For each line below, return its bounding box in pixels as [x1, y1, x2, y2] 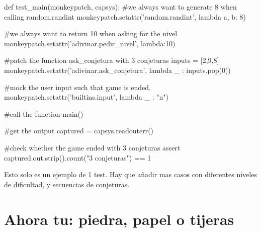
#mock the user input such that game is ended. [4, 82, 151, 92]
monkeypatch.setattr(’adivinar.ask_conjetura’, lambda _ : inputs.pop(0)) [4, 64, 231, 75]
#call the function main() [4, 108, 83, 119]
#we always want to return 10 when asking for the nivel [4, 28, 178, 39]
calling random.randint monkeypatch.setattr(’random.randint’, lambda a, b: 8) [4, 11, 246, 22]
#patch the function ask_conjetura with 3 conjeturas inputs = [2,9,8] [4, 55, 219, 65]
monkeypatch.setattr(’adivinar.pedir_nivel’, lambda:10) [4, 38, 176, 48]
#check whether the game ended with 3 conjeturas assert [4, 142, 181, 152]
